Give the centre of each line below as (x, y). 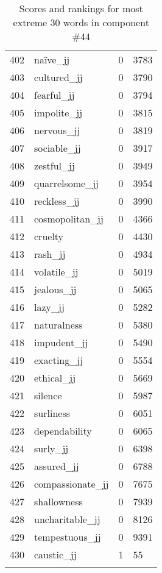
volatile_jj (56, 272)
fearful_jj (55, 95)
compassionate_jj (72, 484)
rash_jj (50, 254)
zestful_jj (55, 165)
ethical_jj (55, 378)
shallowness (58, 501)
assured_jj (57, 466)
